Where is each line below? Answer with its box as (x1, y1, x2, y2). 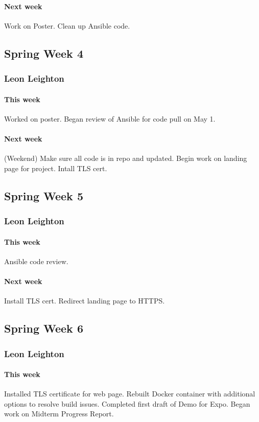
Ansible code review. (4, 255, 68, 266)
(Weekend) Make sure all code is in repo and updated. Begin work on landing (4, 153, 247, 163)
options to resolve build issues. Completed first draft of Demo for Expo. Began (4, 398, 250, 409)
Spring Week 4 (4, 45, 83, 61)
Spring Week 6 (4, 320, 83, 336)
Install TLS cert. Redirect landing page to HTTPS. (4, 295, 165, 306)
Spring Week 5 (4, 187, 83, 203)
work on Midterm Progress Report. (4, 408, 114, 419)
